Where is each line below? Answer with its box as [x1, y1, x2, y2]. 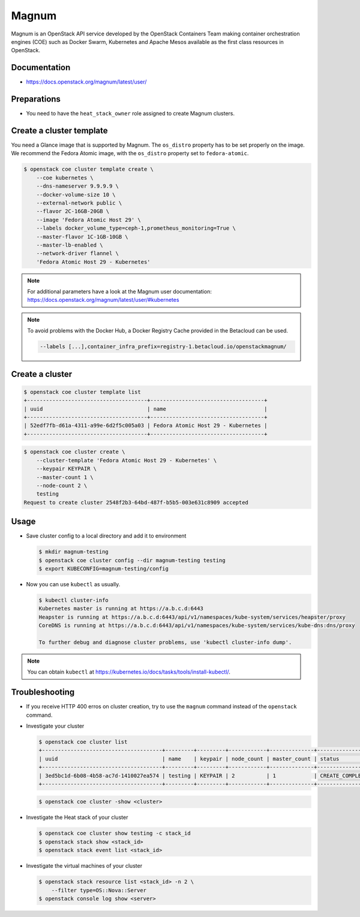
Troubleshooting [11, 687, 75, 698]
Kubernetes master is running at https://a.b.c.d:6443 [38, 605, 203, 612]
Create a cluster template [11, 125, 108, 135]
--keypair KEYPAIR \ [36, 465, 97, 472]
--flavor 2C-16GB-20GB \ [36, 208, 110, 215]
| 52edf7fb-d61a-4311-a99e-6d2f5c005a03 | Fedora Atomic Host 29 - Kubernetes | [23, 422, 268, 429]
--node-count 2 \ [36, 482, 88, 489]
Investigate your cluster [26, 722, 85, 729]
